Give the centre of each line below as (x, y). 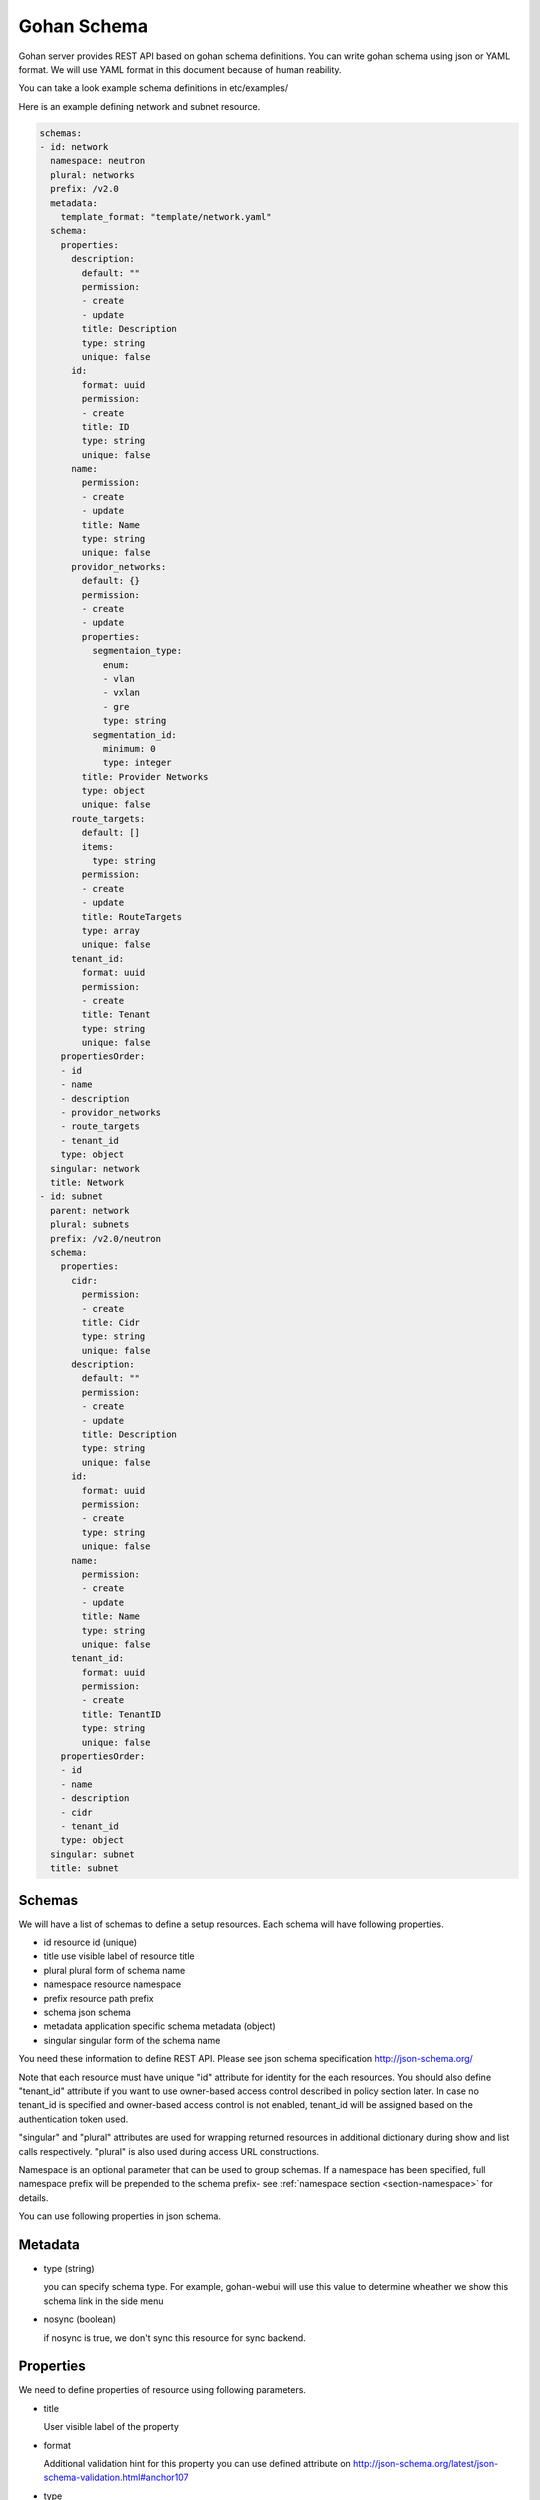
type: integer (137, 763)
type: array (110, 930)
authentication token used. (73, 2119)
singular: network (95, 1168)
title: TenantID (121, 1714)
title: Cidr (110, 1322)
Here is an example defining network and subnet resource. (139, 106)
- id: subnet (71, 1196)
